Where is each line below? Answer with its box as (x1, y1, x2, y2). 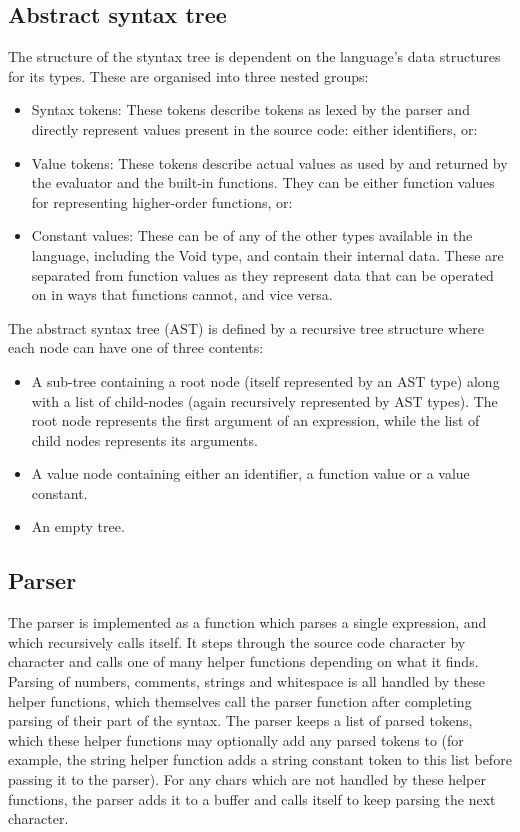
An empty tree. (31, 516, 125, 537)
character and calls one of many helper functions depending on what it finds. (8, 651, 479, 672)
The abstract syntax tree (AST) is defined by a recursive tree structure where (8, 317, 484, 338)
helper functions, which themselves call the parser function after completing (8, 690, 472, 711)
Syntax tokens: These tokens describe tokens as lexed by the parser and (31, 99, 470, 120)
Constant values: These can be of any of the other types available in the (31, 225, 473, 246)
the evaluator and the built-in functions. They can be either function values (31, 172, 495, 193)
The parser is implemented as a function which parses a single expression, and (8, 612, 487, 633)
